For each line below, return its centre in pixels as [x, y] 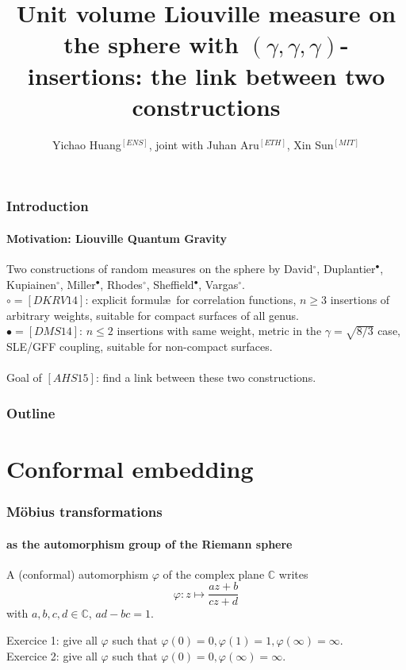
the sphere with [151, 44]
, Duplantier [346, 268]
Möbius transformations [84, 512]
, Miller [78, 284]
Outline [31, 412]
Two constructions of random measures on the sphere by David [160, 268]
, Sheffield [170, 284]
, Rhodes [121, 284]
